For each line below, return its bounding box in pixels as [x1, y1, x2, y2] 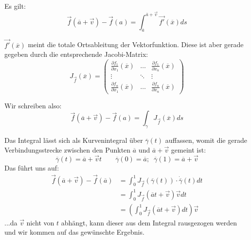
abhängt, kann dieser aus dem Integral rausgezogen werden [61, 217, 237, 227]
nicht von [26, 217, 54, 227]
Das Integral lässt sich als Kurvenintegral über [4, 135, 143, 145]
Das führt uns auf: [4, 162, 59, 172]
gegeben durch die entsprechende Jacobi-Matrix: [4, 49, 148, 59]
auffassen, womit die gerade [165, 135, 247, 145]
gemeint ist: [171, 144, 206, 154]
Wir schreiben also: [4, 100, 62, 110]
